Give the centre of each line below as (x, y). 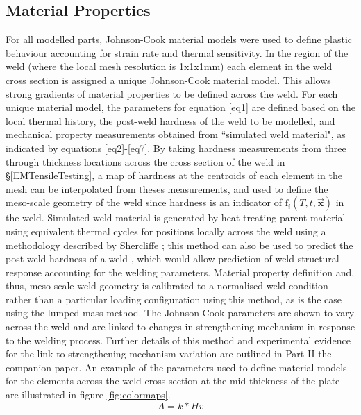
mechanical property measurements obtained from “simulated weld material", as (176, 134)
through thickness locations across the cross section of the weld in (145, 161)
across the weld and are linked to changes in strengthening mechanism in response (180, 327)
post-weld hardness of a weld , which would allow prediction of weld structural (173, 259)
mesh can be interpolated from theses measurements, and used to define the (167, 188)
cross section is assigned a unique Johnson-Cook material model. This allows (168, 79)
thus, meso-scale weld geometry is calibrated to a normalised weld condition (167, 286)
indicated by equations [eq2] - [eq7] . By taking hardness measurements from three (176, 147)
